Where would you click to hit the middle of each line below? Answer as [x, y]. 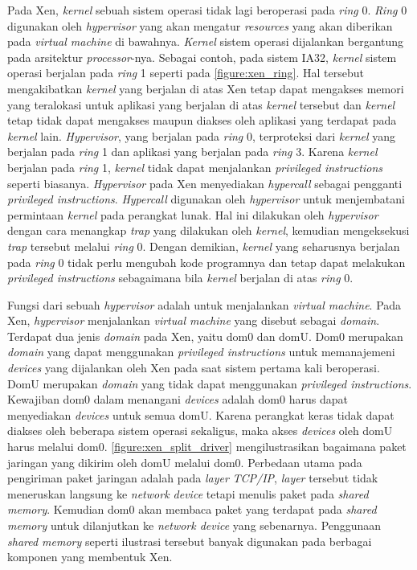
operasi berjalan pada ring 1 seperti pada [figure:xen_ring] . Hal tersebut [186, 73]
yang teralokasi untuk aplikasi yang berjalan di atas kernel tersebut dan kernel [201, 104]
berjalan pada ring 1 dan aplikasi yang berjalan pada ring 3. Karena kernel [192, 152]
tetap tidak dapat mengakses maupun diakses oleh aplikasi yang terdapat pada [202, 120]
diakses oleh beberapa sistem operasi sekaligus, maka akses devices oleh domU [200, 431]
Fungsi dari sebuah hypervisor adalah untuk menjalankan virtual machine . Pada [204, 304]
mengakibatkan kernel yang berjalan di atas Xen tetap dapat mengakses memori [206, 88]
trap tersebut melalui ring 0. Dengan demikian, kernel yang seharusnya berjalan [204, 246]
